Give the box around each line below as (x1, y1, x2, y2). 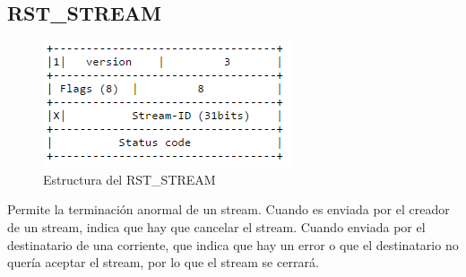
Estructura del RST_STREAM (43, 169, 216, 188)
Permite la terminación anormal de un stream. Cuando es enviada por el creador (7, 200, 450, 219)
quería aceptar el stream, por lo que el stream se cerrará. (7, 253, 319, 272)
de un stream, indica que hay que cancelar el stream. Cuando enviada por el (7, 217, 426, 236)
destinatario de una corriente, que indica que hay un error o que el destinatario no (7, 235, 459, 254)
